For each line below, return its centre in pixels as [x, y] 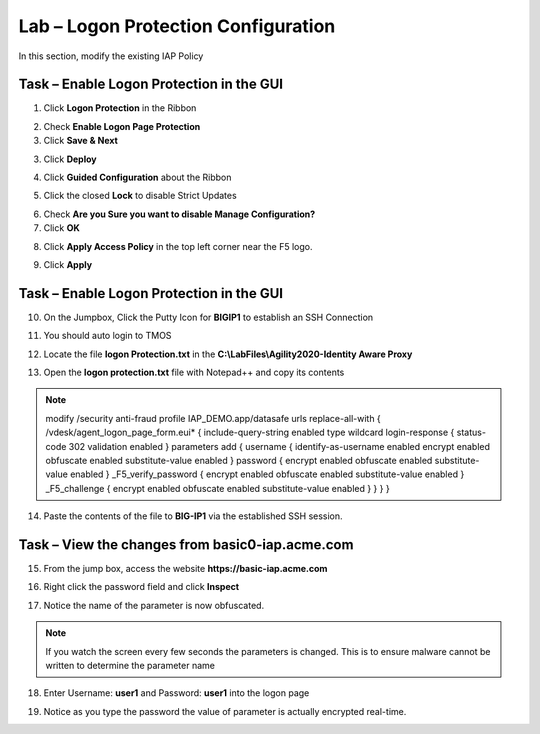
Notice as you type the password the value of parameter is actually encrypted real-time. [225, 711]
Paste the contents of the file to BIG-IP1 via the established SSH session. [193, 516]
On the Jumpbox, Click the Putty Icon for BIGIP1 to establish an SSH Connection [208, 317]
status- [471, 432]
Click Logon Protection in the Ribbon [120, 108]
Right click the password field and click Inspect [141, 587]
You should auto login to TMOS [107, 336]
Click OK [61, 228]
